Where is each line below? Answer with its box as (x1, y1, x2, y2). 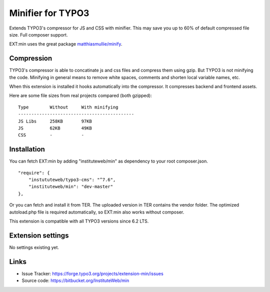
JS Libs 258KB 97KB (18, 118, 92, 124)
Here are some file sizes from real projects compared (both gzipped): (9, 92, 152, 98)
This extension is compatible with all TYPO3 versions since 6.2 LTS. (9, 218, 149, 224)
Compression (9, 54, 52, 62)
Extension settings (9, 231, 69, 239)
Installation (9, 145, 45, 153)
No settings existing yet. (9, 244, 59, 250)
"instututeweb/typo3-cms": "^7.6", (28, 177, 116, 182)
